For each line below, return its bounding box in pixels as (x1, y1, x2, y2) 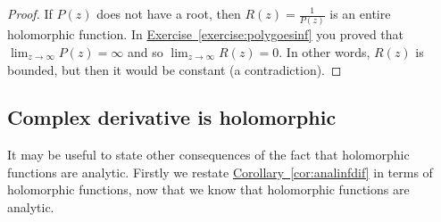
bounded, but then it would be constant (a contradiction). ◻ (7, 60, 342, 78)
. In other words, (279, 42, 370, 61)
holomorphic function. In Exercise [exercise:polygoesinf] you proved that (7, 25, 404, 44)
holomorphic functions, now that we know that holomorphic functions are (7, 180, 410, 199)
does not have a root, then (96, 4, 241, 22)
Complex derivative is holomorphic (7, 103, 337, 131)
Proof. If (7, 4, 53, 22)
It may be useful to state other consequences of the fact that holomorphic (7, 145, 410, 164)
